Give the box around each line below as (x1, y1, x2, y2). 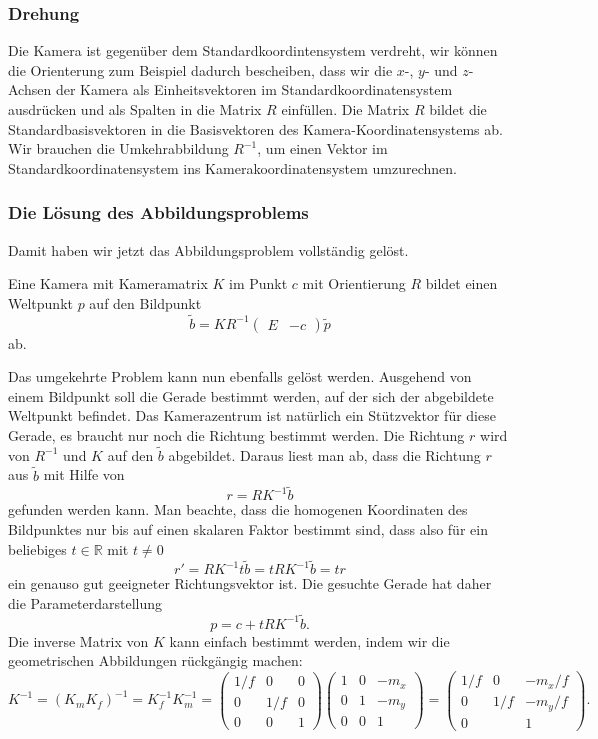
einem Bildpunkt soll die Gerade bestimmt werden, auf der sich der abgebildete (8, 385, 494, 406)
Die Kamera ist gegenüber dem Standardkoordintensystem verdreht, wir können (8, 40, 498, 61)
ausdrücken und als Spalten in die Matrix (8, 99, 262, 119)
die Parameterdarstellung (8, 593, 163, 613)
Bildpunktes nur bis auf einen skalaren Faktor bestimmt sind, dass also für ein (8, 519, 488, 539)
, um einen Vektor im (257, 138, 388, 159)
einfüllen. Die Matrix (281, 99, 410, 119)
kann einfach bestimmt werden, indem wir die (169, 630, 450, 651)
